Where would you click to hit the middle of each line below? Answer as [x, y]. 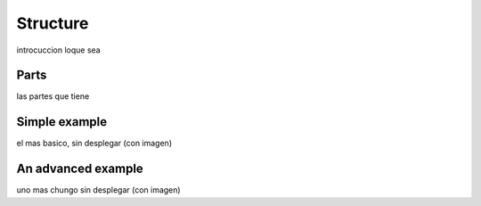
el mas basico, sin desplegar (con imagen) [94, 144]
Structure [53, 23]
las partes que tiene [53, 96]
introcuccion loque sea [59, 50]
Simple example [62, 122]
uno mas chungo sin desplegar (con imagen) [99, 190]
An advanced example [80, 169]
